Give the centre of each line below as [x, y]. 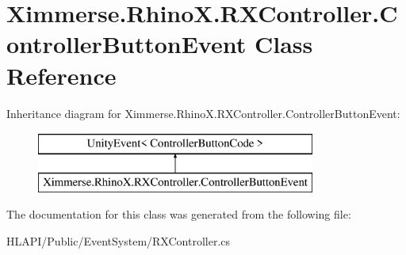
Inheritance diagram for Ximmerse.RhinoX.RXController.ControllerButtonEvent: [203, 113]
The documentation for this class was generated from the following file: [179, 214]
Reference [61, 75]
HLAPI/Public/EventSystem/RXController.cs [119, 240]
